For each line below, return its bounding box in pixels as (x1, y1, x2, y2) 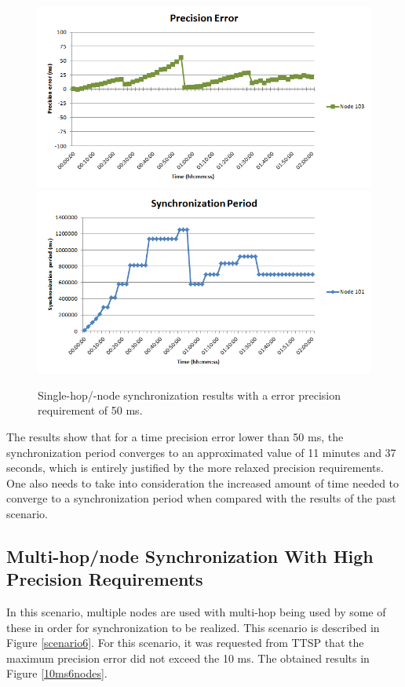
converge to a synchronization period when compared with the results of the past (6, 490, 396, 506)
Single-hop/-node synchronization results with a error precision (38, 386, 341, 403)
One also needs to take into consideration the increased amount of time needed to (6, 474, 400, 491)
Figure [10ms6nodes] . (6, 665, 108, 682)
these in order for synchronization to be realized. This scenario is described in (6, 619, 380, 635)
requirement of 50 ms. (38, 402, 143, 418)
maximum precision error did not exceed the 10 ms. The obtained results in (6, 649, 370, 666)
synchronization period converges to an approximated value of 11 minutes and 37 (6, 444, 396, 460)
